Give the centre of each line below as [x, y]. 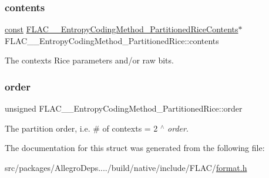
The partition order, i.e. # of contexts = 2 [81, 128]
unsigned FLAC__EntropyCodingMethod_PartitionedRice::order [124, 108]
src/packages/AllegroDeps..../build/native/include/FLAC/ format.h [126, 167]
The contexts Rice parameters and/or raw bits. [89, 60]
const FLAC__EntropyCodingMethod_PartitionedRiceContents [122, 29]
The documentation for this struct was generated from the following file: [135, 148]
